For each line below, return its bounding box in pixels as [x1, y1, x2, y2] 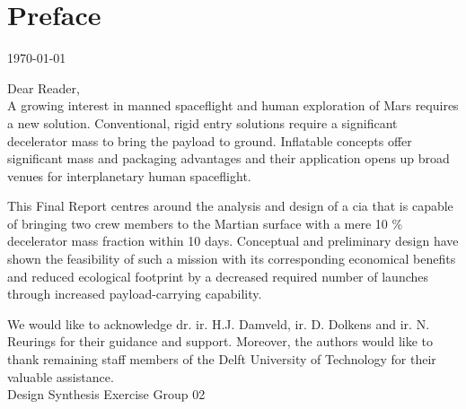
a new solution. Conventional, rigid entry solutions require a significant [7, 113, 398, 132]
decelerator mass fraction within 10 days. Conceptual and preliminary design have [7, 231, 459, 250]
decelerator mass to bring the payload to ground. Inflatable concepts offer [7, 131, 412, 150]
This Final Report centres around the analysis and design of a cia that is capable [7, 196, 453, 215]
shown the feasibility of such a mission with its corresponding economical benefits [7, 249, 456, 268]
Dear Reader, [7, 78, 80, 97]
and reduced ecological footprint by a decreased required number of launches [7, 266, 429, 285]
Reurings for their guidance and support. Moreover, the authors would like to [7, 332, 434, 351]
